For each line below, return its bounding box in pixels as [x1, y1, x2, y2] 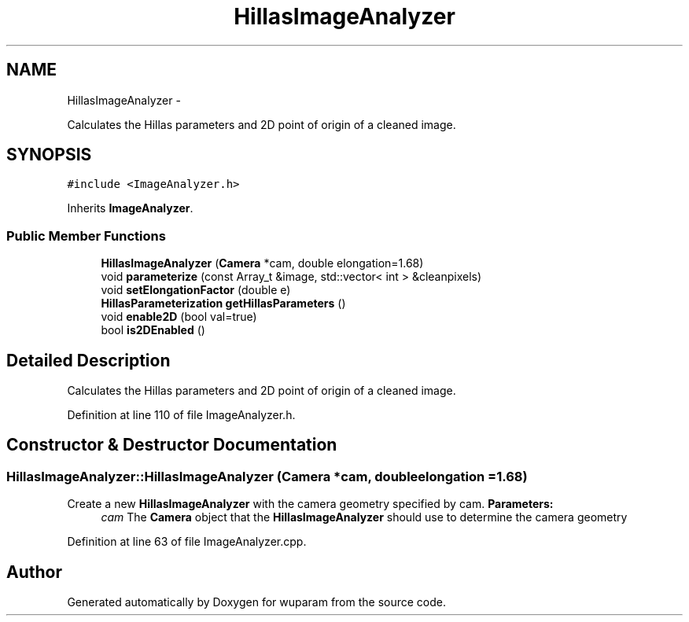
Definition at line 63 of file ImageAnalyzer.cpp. [67, 535, 307, 549]
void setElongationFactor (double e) [101, 283, 291, 297]
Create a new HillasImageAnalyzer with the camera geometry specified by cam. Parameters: [67, 497, 554, 511]
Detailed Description [6, 350, 171, 370]
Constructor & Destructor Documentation [6, 435, 337, 455]
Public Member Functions [6, 227, 166, 244]
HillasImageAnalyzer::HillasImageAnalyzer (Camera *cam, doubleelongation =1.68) [6, 468, 528, 484]
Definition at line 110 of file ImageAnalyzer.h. [67, 408, 296, 422]
